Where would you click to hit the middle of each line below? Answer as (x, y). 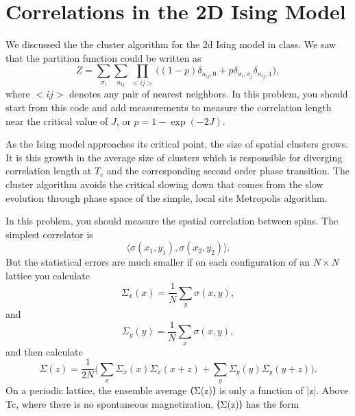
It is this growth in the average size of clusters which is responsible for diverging (174, 157)
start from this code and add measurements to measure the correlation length (169, 107)
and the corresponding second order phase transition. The (228, 171)
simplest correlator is (49, 234)
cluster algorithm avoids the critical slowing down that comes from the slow (164, 184)
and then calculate (44, 351)
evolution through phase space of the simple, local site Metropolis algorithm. (167, 197)
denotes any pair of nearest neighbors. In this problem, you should (209, 94)
